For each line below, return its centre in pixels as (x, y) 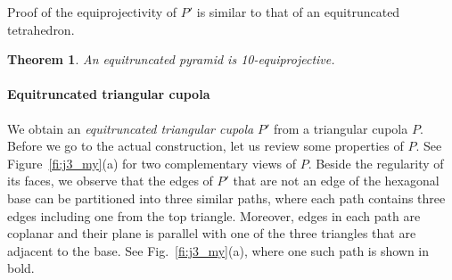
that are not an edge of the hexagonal (336, 181)
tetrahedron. (41, 29)
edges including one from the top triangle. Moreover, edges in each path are (214, 215)
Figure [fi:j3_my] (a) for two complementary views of (152, 163)
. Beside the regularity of (376, 163)
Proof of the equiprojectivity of (92, 12)
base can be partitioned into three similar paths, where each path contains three (226, 198)
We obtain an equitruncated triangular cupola (131, 128)
